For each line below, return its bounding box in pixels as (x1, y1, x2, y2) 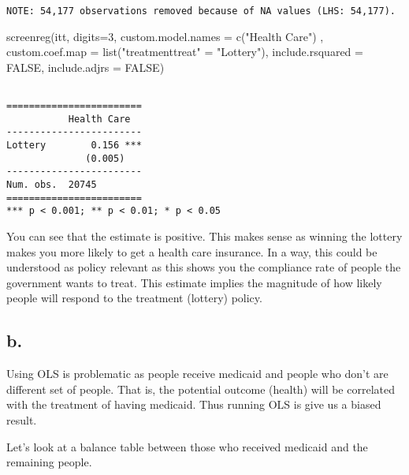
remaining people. (6, 454, 92, 470)
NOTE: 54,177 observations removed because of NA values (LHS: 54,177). (6, 6, 396, 17)
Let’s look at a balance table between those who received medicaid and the (6, 438, 368, 454)
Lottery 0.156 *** (6, 140, 142, 151)
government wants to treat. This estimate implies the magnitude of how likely (6, 274, 382, 290)
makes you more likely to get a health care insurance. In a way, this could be (6, 243, 377, 260)
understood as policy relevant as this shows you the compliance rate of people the (6, 259, 401, 275)
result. (6, 411, 37, 428)
